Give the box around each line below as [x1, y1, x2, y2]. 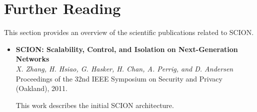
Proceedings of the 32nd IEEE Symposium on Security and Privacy [15, 73, 222, 83]
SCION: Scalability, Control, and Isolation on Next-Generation [15, 43, 238, 54]
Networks [15, 53, 49, 64]
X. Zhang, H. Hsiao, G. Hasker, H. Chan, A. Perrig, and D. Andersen [15, 63, 233, 73]
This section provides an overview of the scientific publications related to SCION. [4, 27, 254, 37]
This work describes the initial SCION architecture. [15, 99, 174, 110]
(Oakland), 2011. [15, 83, 67, 93]
